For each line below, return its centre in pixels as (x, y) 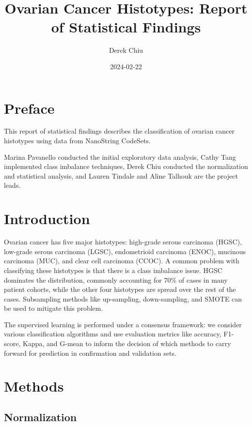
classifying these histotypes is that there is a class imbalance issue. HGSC (113, 270)
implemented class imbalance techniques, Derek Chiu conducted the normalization (126, 166)
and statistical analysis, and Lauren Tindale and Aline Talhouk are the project (121, 175)
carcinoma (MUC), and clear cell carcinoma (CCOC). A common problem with (122, 261)
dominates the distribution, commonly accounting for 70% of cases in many (116, 280)
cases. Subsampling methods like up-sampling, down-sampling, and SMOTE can (123, 298)
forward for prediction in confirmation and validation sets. (90, 353)
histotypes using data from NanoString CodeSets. (77, 141)
